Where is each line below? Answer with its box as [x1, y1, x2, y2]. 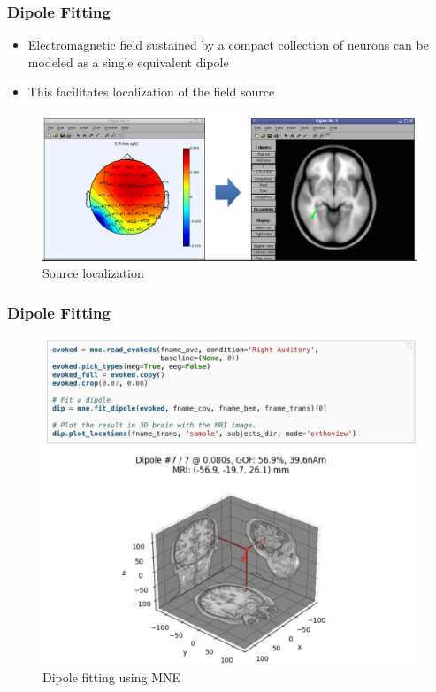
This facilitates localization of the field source [27, 82, 275, 101]
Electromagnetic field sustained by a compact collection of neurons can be [27, 35, 429, 54]
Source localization [42, 264, 144, 282]
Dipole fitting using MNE [42, 668, 181, 687]
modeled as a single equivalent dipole [27, 52, 229, 71]
